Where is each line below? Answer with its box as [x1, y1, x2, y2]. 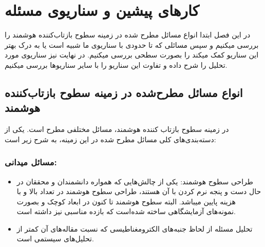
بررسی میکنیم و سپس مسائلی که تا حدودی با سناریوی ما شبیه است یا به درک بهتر [5, 39, 259, 50]
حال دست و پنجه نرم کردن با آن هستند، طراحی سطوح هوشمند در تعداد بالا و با [16, 186, 261, 197]
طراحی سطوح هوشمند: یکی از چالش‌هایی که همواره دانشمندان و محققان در [16, 176, 253, 186]
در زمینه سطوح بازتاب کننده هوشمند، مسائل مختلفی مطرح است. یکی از [5, 124, 229, 135]
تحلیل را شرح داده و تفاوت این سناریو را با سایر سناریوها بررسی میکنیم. [5, 59, 228, 70]
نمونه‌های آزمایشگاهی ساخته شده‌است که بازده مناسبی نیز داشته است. [16, 206, 236, 217]
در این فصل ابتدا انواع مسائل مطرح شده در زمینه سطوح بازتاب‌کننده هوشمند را [5, 29, 251, 40]
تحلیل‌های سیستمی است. [16, 233, 94, 244]
